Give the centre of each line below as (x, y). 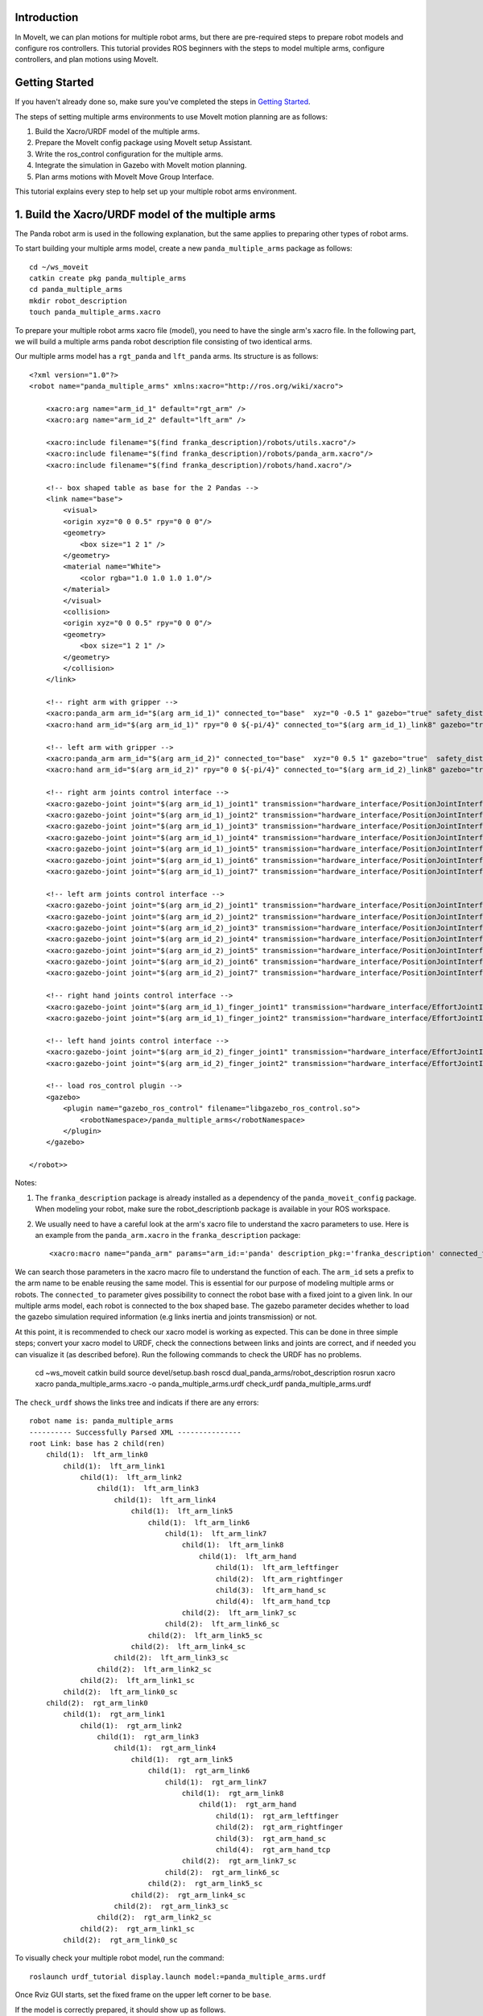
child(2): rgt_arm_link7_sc (239, 1861)
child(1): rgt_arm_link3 (148, 1737)
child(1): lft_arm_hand (248, 1556)
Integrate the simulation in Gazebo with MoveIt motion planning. (141, 165)
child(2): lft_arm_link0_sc (121, 1692)
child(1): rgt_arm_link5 (182, 1759)
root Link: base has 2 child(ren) (97, 1443)
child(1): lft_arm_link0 (97, 1455)
